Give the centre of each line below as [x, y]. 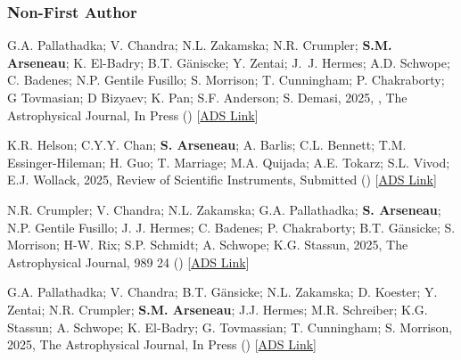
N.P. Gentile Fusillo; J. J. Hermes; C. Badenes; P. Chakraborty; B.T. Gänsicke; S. [231, 227]
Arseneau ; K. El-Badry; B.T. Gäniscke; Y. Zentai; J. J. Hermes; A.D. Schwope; [229, 62]
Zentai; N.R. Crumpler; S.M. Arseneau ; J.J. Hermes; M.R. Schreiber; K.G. [218, 309]
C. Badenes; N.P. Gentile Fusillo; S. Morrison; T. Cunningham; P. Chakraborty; [226, 80]
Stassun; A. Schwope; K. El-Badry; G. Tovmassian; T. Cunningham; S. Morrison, [230, 327]
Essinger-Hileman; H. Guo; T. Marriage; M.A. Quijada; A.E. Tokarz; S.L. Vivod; [229, 162]
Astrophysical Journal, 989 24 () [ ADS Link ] [128, 262]
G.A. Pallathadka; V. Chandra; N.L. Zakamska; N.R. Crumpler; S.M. [200, 45]
